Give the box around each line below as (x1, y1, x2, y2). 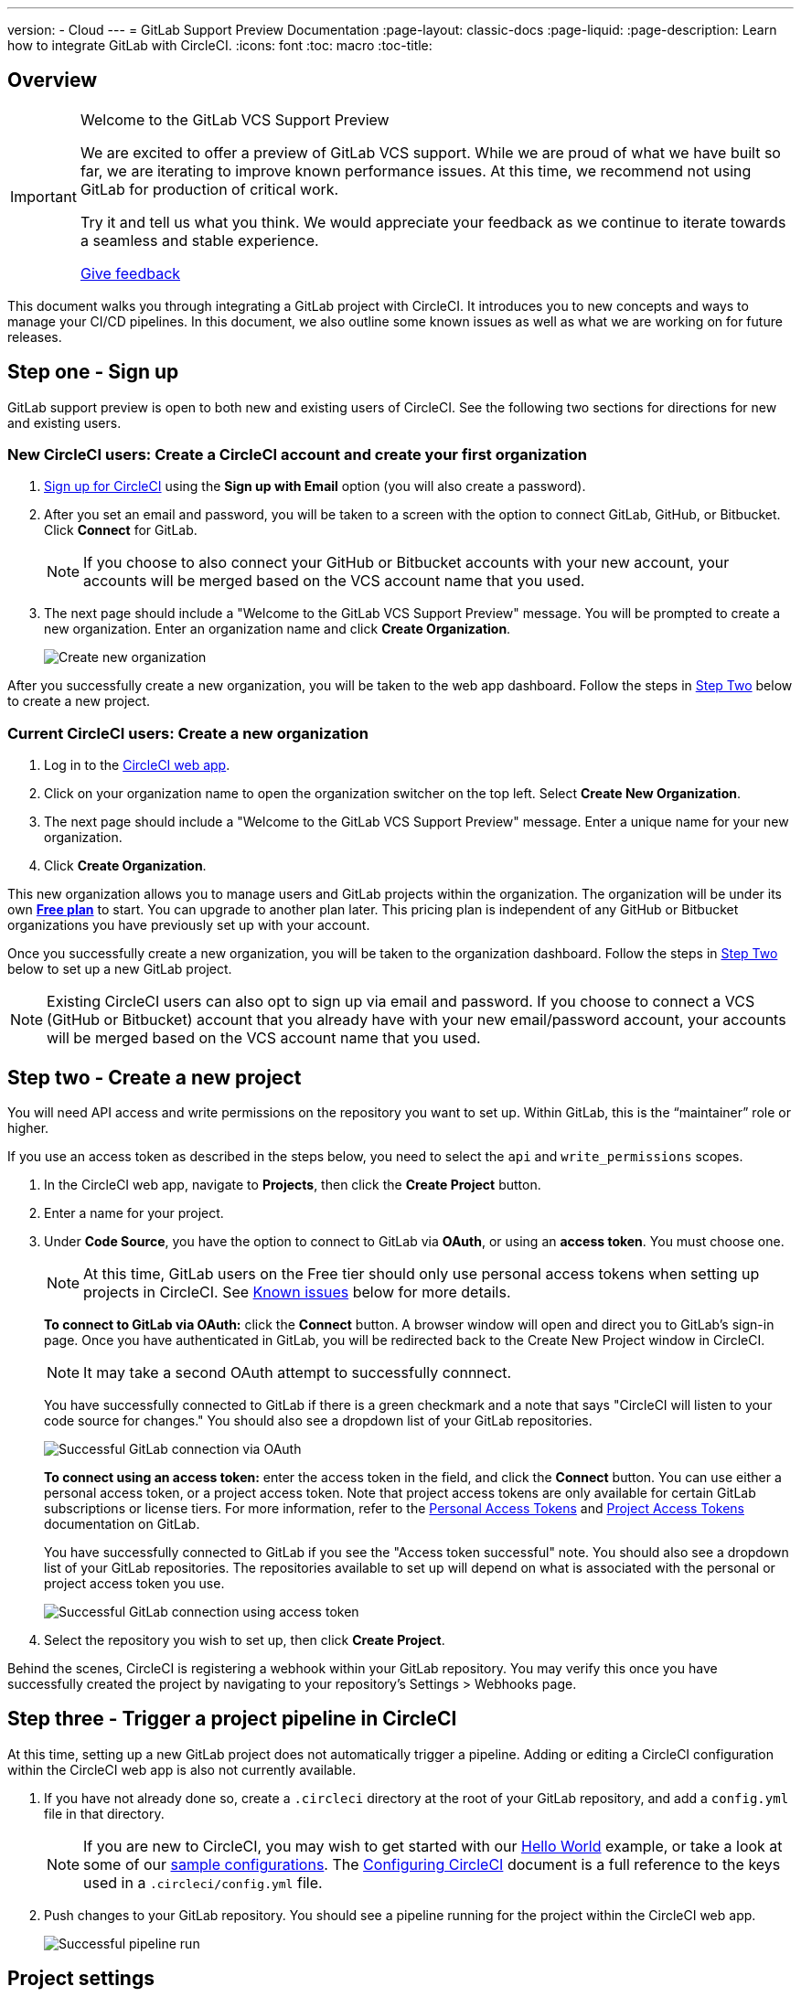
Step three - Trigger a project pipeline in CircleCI (7, 1707, 457, 1731)
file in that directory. (44, 1805, 165, 1821)
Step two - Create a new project (7, 1065, 302, 1089)
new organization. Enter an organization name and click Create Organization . (44, 621, 511, 637)
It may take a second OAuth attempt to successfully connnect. (83, 1363, 512, 1383)
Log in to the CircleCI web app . (44, 757, 230, 774)
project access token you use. (44, 1575, 225, 1592)
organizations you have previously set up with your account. (7, 917, 370, 934)
